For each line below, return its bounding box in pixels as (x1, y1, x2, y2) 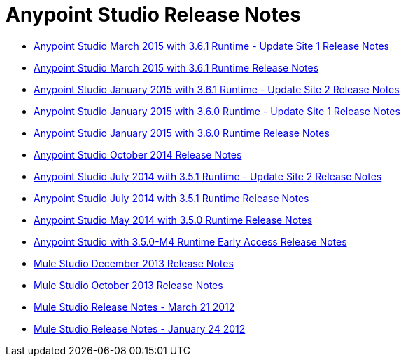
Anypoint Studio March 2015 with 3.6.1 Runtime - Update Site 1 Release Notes (34, 39, 389, 52)
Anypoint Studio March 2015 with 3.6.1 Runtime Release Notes (34, 61, 319, 74)
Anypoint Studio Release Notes (6, 3, 301, 27)
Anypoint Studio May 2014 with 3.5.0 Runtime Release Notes (34, 213, 313, 226)
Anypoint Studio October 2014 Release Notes (34, 148, 242, 161)
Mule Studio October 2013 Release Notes (34, 279, 223, 291)
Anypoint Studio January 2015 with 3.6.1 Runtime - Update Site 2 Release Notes (34, 83, 400, 95)
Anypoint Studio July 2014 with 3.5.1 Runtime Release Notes (34, 192, 309, 204)
